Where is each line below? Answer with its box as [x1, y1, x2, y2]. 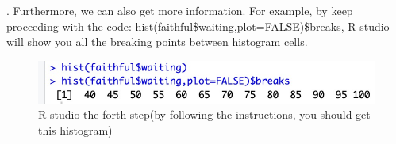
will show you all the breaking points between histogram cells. [6, 33, 308, 50]
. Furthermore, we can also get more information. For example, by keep [6, 2, 353, 18]
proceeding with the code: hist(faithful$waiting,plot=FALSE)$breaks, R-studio [6, 17, 390, 34]
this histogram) [38, 121, 113, 138]
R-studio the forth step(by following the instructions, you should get [38, 106, 371, 123]
